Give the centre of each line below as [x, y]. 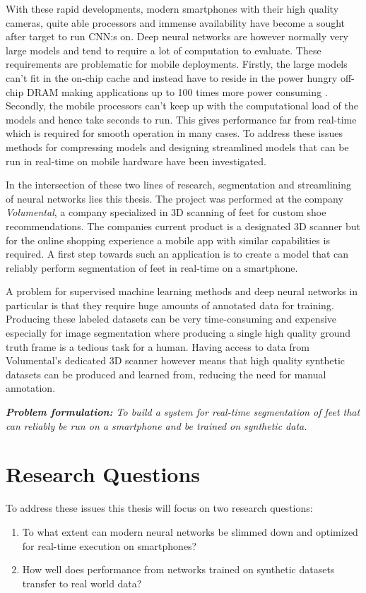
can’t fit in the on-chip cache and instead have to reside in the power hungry [172, 77]
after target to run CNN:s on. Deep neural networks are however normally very [177, 36]
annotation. [31, 388]
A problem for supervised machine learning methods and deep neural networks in [182, 291]
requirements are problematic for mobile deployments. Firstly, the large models [177, 64]
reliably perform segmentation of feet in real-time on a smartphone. [152, 267]
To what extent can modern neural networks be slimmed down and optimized [190, 531]
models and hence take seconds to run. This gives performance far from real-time [181, 119]
